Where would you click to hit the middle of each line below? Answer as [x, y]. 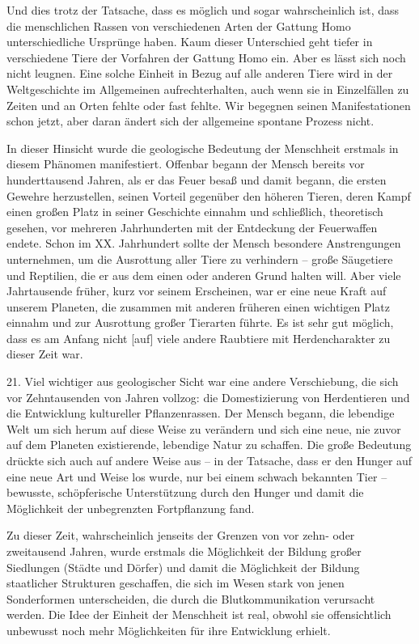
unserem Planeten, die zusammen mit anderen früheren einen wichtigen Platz [198, 306]
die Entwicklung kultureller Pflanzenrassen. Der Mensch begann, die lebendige [201, 413]
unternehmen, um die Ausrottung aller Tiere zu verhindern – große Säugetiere [200, 258]
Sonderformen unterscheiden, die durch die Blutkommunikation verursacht [191, 598]
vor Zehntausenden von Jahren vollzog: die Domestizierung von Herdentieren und [208, 397]
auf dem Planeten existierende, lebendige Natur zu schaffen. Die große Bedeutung [209, 445]
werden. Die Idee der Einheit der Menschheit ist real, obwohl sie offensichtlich [199, 614]
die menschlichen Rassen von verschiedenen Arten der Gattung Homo [179, 25]
